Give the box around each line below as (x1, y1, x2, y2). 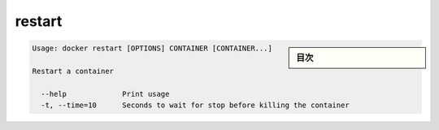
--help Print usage (41, 89, 170, 98)
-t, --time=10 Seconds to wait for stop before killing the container (41, 101, 350, 110)
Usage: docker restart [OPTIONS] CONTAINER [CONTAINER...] (32, 44, 272, 53)
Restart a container (32, 66, 114, 76)
